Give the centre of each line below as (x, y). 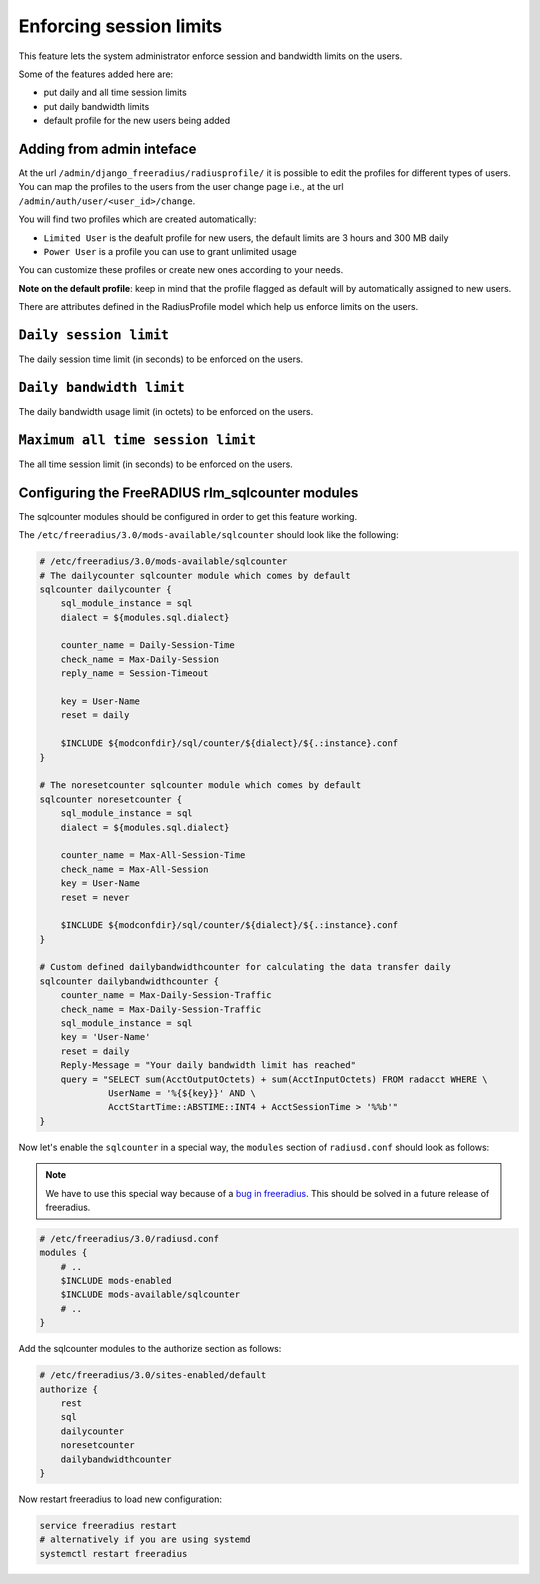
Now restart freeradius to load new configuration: (120, 1499)
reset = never (95, 897)
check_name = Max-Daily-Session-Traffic (161, 1009)
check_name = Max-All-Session (134, 869)
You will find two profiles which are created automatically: (137, 219)
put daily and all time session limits (115, 92)
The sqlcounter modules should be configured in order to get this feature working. (188, 516)
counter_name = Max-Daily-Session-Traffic (166, 995)
